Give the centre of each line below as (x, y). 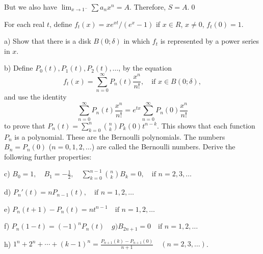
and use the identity (35, 97)
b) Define (19, 68)
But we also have (31, 7)
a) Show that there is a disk (48, 41)
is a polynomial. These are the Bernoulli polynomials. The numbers (120, 136)
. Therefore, (148, 7)
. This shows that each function (206, 125)
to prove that (25, 125)
